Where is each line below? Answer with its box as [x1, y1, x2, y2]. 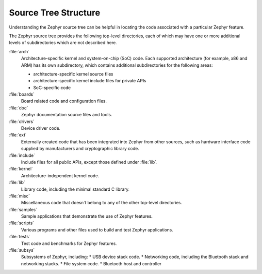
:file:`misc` [9, 193, 30, 198]
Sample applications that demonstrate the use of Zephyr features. [21, 213, 153, 219]
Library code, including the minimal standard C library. [21, 186, 130, 192]
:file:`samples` [9, 206, 37, 213]
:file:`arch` [9, 48, 30, 54]
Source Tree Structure [9, 7, 100, 18]
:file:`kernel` [9, 166, 33, 172]
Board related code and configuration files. [21, 98, 107, 104]
